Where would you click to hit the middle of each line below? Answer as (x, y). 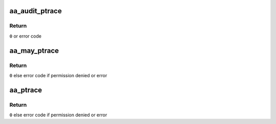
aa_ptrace (26, 90)
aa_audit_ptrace (36, 11)
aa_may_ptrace (34, 51)
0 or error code (26, 36)
